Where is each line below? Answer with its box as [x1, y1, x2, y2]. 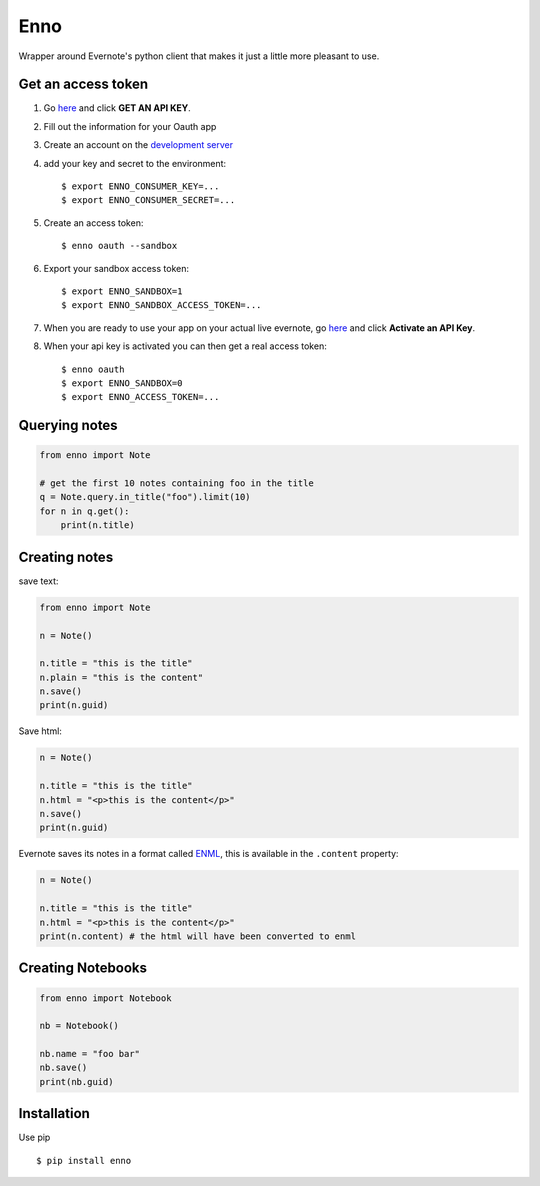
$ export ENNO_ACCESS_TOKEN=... [61, 391, 220, 403]
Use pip [18, 1131, 51, 1144]
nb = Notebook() [39, 1020, 120, 1032]
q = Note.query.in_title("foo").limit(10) [39, 491, 251, 503]
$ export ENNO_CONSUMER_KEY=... [61, 181, 220, 192]
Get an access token [18, 76, 149, 93]
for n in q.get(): [39, 505, 130, 517]
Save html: [18, 725, 62, 737]
